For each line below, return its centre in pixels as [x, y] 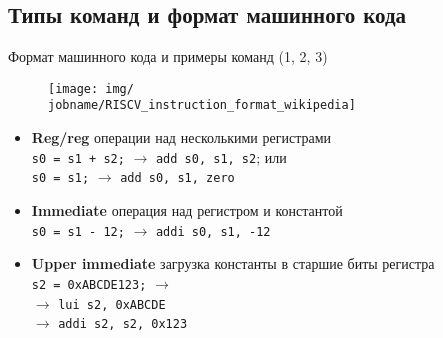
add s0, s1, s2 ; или [221, 156]
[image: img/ [91, 88]
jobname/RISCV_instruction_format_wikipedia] [202, 105]
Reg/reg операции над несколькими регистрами [181, 137]
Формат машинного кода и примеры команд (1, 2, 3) [168, 56]
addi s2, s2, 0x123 [123, 324]
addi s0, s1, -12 [213, 231]
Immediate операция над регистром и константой [187, 210]
